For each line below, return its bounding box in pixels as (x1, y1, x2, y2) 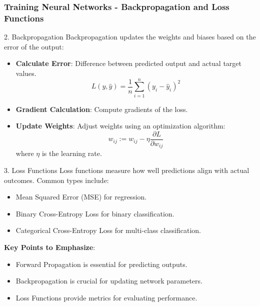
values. (15, 67, 36, 78)
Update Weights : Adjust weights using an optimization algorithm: (15, 120, 225, 131)
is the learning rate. (41, 148, 102, 158)
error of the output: (4, 41, 64, 51)
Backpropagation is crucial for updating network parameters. (15, 275, 202, 286)
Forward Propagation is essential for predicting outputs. (15, 258, 187, 269)
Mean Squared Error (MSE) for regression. (15, 191, 147, 202)
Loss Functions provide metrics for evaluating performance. (15, 292, 197, 302)
